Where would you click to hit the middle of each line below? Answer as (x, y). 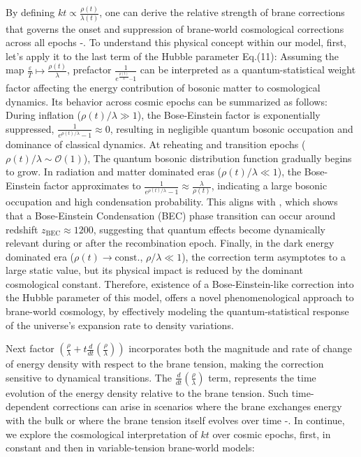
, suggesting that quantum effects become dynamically (209, 229)
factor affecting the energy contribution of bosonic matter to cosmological (163, 88)
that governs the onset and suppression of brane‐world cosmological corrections (175, 28)
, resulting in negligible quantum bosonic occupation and (231, 128)
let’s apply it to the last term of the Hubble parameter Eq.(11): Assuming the (172, 56)
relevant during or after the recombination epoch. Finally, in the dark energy (170, 243)
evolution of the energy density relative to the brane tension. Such (147, 392)
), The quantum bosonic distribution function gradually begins (218, 158)
